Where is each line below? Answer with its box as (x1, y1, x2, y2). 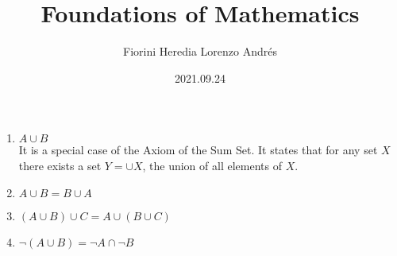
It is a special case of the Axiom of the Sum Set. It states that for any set (18, 142, 378, 158)
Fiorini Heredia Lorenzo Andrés (123, 43, 277, 60)
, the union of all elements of (142, 157, 282, 173)
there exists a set (18, 157, 102, 173)
